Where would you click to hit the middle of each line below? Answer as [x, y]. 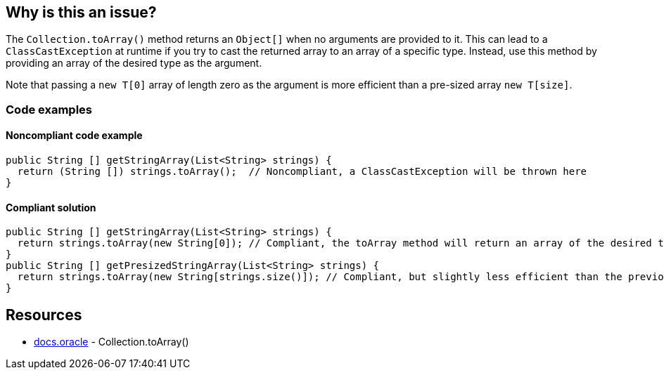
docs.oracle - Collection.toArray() [111, 342]
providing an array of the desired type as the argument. [134, 63]
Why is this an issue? [81, 12]
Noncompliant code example [74, 136]
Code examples [49, 109]
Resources [44, 315]
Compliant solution [51, 207]
